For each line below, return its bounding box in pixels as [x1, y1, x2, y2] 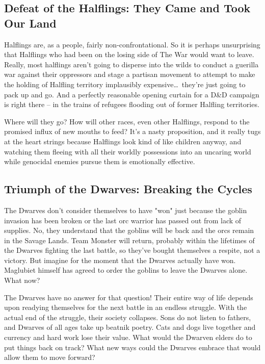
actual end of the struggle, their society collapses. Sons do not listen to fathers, [4, 311, 251, 322]
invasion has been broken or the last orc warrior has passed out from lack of [4, 215, 242, 225]
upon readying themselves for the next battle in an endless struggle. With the [4, 302, 247, 313]
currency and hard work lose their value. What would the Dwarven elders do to [4, 332, 252, 343]
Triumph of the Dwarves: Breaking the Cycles [4, 181, 252, 197]
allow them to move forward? [4, 352, 95, 362]
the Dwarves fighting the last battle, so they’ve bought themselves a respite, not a [4, 245, 260, 255]
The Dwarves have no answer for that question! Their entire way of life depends [4, 292, 253, 302]
